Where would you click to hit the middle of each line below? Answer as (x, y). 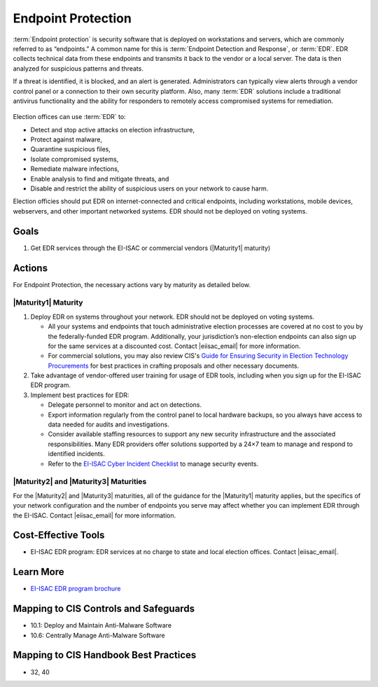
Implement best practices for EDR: (80, 395)
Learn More (38, 572)
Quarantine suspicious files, (71, 149)
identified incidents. (76, 454)
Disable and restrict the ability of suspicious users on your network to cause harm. (149, 188)
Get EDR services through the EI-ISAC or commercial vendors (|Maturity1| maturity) (150, 248)
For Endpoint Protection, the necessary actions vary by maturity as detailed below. (132, 284)
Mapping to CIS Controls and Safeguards (104, 609)
